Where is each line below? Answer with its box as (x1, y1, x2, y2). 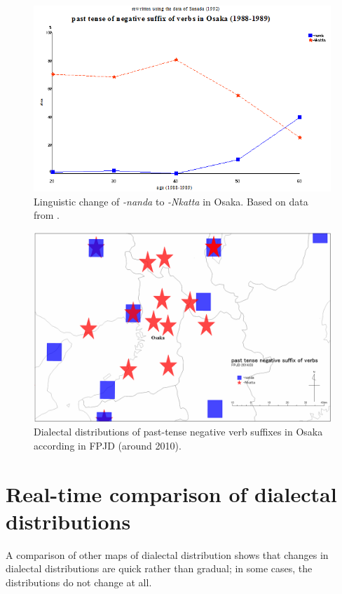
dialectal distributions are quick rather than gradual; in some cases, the (6, 561, 313, 576)
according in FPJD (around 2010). (34, 438, 182, 452)
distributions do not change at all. (6, 574, 152, 589)
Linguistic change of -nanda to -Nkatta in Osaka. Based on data (34, 194, 308, 208)
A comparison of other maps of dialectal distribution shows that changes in (6, 547, 329, 562)
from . (34, 208, 60, 222)
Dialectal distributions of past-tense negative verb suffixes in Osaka (34, 424, 323, 439)
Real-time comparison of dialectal (6, 479, 337, 508)
